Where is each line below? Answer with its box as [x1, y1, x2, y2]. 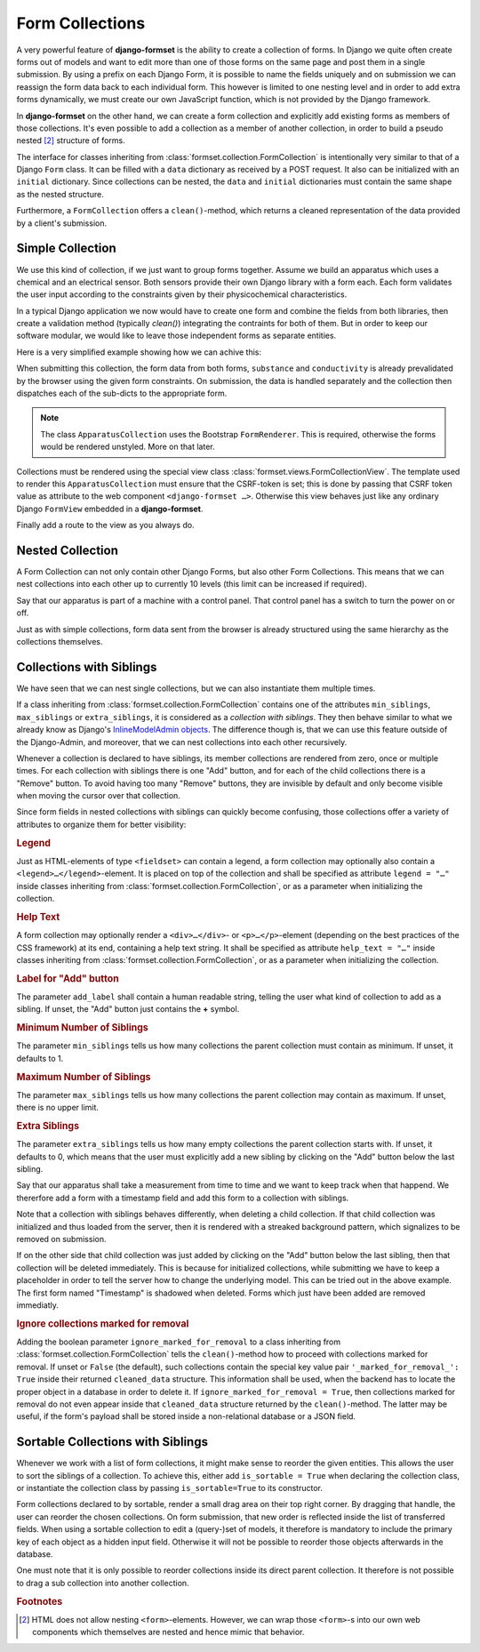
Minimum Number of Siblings [16, 1022, 148, 1034]
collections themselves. [16, 637, 103, 647]
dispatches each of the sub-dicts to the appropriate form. [16, 388, 228, 399]
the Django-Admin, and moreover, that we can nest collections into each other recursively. [16, 736, 348, 747]
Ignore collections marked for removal [16, 1317, 189, 1329]
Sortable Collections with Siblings [16, 1434, 209, 1449]
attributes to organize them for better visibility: [16, 819, 187, 830]
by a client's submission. [16, 218, 107, 229]
